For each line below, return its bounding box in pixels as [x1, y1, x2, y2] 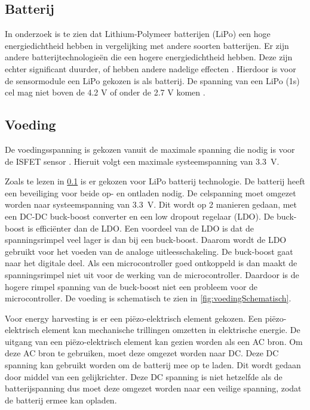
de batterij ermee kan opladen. [5, 393, 117, 406]
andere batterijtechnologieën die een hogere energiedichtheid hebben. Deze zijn [5, 51, 293, 63]
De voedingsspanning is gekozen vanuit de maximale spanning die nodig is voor [5, 143, 295, 155]
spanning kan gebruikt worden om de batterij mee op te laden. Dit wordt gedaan [5, 359, 301, 371]
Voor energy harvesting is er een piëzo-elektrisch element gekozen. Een [5, 312, 263, 324]
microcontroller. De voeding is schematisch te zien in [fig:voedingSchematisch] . [5, 292, 291, 304]
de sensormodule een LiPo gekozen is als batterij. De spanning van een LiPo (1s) [5, 74, 300, 87]
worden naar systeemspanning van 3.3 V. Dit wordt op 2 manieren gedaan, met [5, 198, 297, 211]
